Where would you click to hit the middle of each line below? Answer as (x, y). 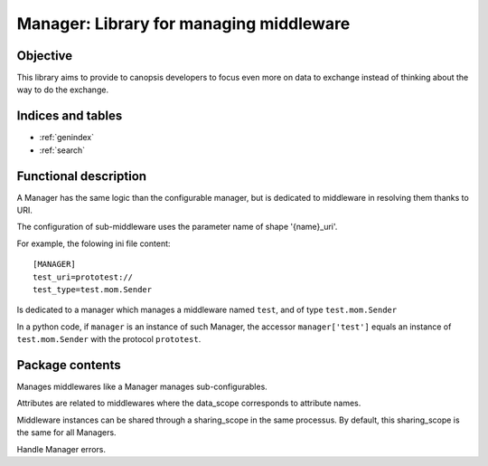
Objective (45, 56)
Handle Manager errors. (61, 449)
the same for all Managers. (66, 433)
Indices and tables (70, 116)
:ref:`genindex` (67, 138)
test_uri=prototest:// (83, 277)
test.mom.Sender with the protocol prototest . (109, 339)
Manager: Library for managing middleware (183, 24)
